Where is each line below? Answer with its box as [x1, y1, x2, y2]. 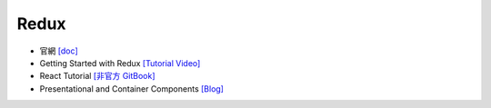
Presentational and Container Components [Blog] [39, 83, 225, 94]
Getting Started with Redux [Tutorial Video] [39, 57, 201, 68]
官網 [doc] [39, 45, 79, 56]
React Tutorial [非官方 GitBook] [39, 71, 155, 82]
